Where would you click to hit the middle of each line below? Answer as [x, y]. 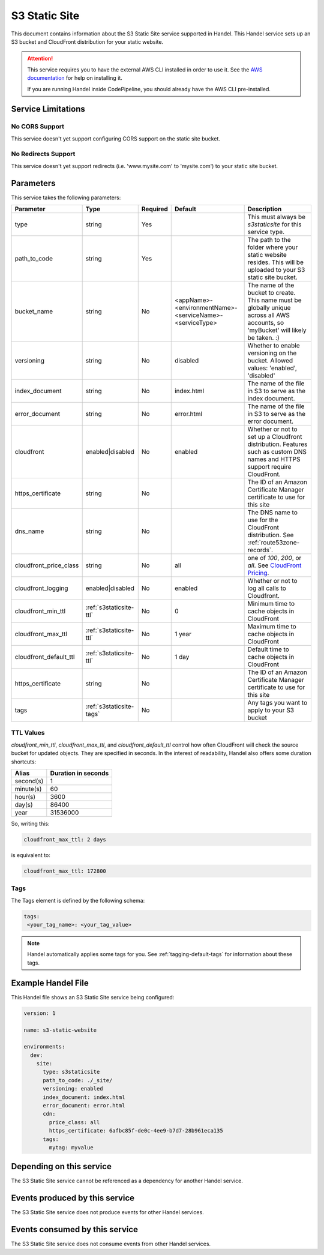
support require [269, 467]
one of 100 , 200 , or [274, 558]
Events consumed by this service [74, 1229]
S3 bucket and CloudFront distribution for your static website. [87, 41]
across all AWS [269, 315]
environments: [44, 1047]
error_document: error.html [84, 1106]
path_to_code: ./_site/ [78, 1080]
